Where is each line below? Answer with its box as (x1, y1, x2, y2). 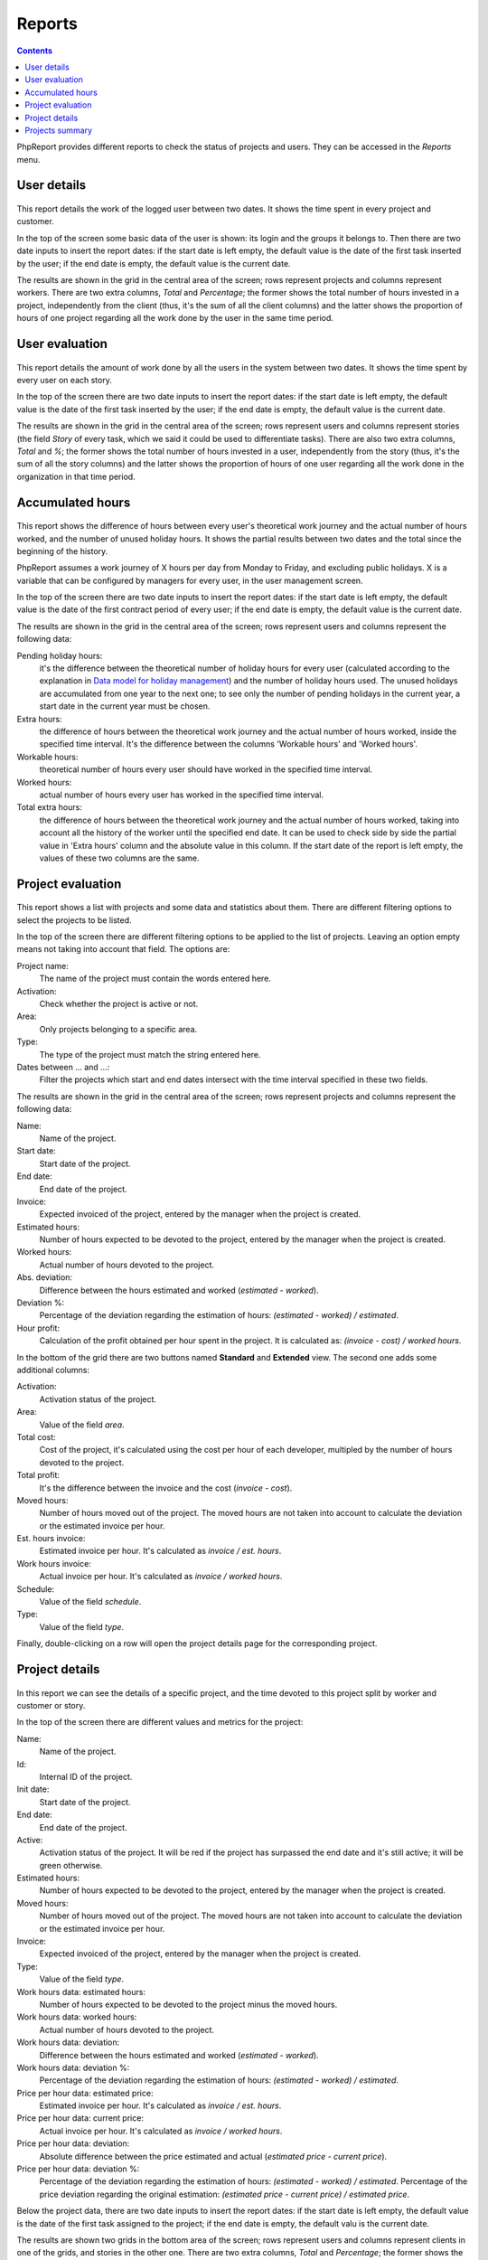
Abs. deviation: (16, 1272, 72, 1283)
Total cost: (16, 1431, 56, 1442)
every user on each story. (16, 375, 112, 385)
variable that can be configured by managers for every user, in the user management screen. (16, 575, 363, 586)
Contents (16, 45, 53, 56)
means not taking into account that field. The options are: (16, 944, 230, 955)
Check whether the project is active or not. (39, 999, 199, 1010)
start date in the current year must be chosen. (39, 701, 211, 711)
